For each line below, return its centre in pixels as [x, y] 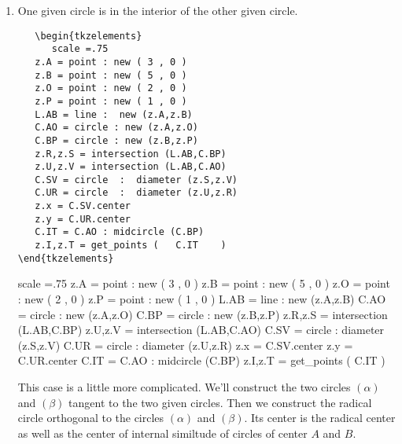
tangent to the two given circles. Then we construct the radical [220, 402]
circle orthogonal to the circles [91, 418]
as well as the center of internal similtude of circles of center [162, 433]
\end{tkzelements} [66, 258]
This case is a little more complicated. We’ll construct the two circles [184, 386]
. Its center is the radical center [320, 418]
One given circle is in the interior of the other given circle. [158, 10]
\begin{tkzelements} [89, 36]
